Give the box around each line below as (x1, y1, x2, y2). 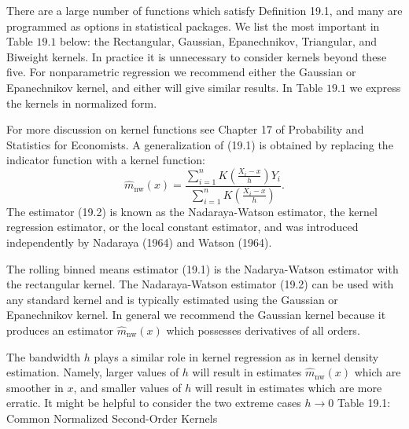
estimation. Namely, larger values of (6, 364, 179, 380)
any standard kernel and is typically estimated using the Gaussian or (6, 291, 338, 307)
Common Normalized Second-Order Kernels (6, 409, 218, 426)
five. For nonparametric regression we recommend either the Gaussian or (6, 64, 356, 80)
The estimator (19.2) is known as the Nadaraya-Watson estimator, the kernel (6, 203, 378, 219)
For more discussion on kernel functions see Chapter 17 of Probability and (6, 121, 364, 137)
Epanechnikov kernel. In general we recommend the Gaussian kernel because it (6, 306, 386, 323)
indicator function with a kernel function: (6, 152, 205, 168)
